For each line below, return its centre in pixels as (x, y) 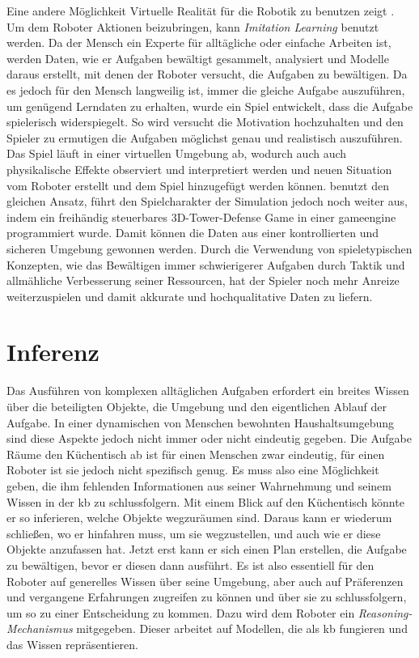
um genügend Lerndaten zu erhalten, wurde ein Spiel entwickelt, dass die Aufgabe (210, 106)
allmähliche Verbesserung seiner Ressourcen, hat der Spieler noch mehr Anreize (203, 280)
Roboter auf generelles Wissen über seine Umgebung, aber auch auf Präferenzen (205, 581)
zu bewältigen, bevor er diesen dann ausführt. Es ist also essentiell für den (190, 565)
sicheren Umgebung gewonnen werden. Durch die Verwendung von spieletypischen (209, 248)
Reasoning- (385, 612)
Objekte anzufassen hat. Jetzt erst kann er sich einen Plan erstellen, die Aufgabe (207, 549)
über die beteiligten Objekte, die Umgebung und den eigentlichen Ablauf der (197, 406)
